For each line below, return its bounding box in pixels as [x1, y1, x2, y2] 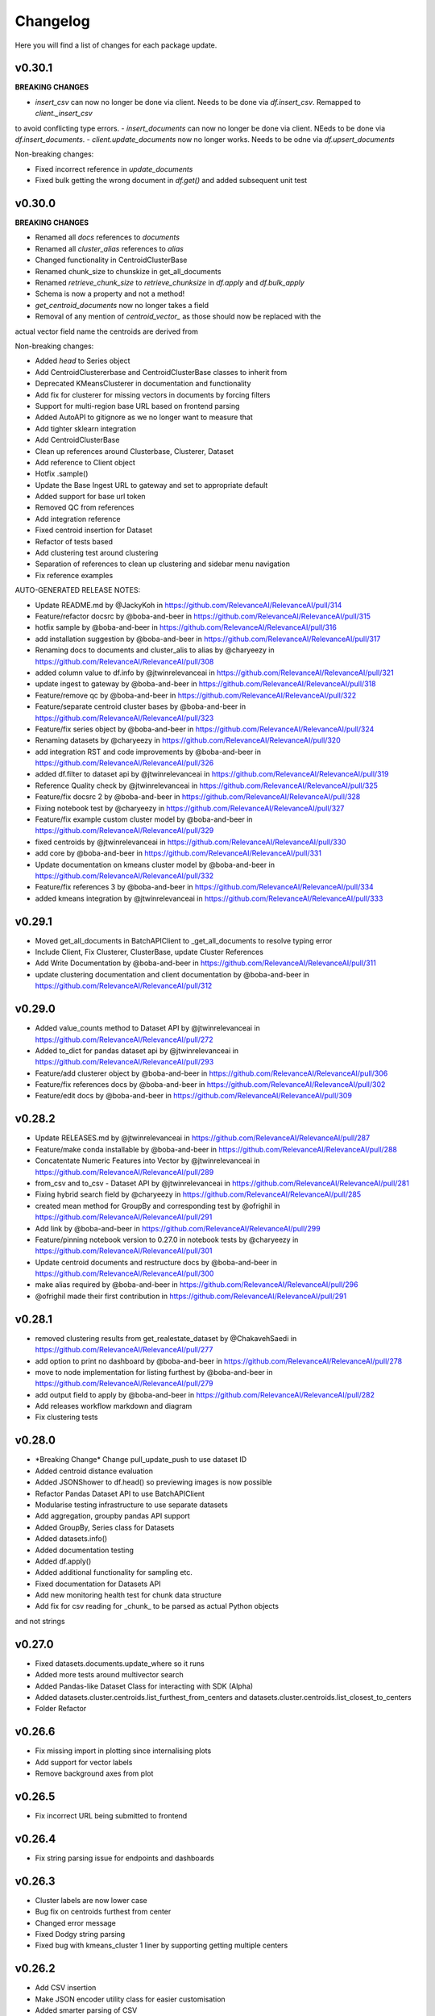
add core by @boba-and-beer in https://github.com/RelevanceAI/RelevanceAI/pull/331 [35, 848, 322, 858]
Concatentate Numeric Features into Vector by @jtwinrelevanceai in [35, 1156, 261, 1165]
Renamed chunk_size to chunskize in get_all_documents [35, 266, 222, 276]
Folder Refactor [35, 1704, 87, 1714]
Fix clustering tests [35, 1412, 98, 1422]
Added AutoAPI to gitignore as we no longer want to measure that [35, 412, 253, 423]
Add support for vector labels [35, 1757, 133, 1767]
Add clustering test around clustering [35, 548, 159, 558]
